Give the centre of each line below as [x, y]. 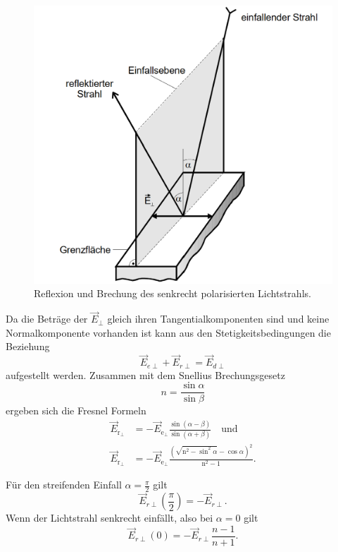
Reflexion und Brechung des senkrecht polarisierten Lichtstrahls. [173, 293]
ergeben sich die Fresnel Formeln [76, 410]
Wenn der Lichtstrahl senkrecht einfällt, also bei [109, 518]
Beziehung [28, 346]
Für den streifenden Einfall [64, 485]
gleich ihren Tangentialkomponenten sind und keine [218, 319]
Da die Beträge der [47, 319]
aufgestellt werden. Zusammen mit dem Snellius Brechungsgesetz [145, 374]
